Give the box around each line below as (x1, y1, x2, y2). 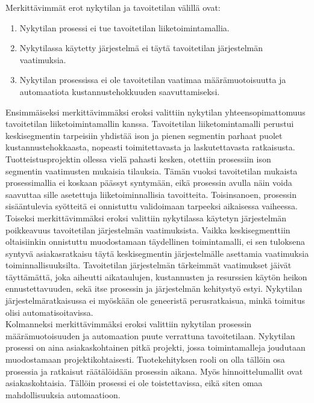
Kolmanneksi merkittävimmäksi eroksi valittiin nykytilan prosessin (5, 318, 252, 330)
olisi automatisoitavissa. (5, 306, 93, 318)
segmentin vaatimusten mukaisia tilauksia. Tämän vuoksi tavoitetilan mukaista (5, 164, 298, 177)
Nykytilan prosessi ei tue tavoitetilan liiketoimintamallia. (19, 21, 230, 34)
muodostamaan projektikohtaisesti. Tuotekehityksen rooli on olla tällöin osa (5, 353, 285, 366)
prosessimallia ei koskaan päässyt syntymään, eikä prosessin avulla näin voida (5, 176, 292, 189)
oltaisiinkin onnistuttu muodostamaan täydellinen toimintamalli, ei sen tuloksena (5, 235, 306, 248)
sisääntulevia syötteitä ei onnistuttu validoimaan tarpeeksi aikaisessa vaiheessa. (5, 200, 298, 212)
